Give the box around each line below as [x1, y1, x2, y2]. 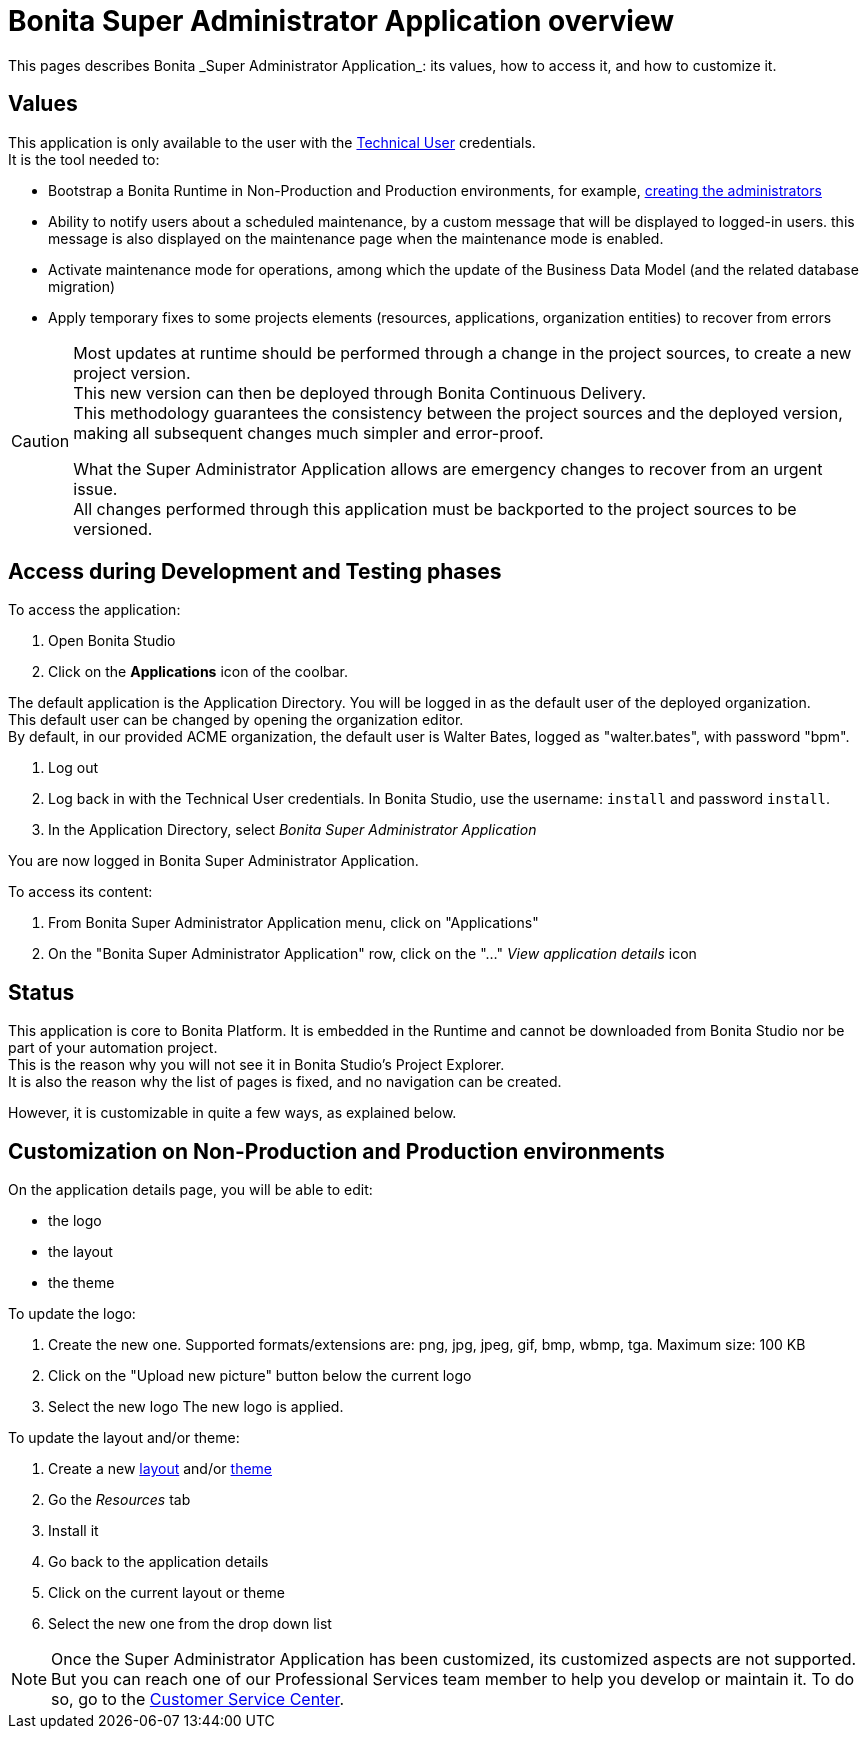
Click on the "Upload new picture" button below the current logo [48, 1367, 472, 1385]
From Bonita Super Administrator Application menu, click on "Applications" [48, 914, 539, 932]
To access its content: [8, 883, 153, 901]
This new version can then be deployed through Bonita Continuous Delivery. [73, 382, 647, 403]
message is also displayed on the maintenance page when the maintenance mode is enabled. [48, 229, 664, 247]
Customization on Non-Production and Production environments [8, 1138, 665, 1164]
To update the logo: [8, 1305, 136, 1323]
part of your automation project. [8, 1039, 218, 1057]
